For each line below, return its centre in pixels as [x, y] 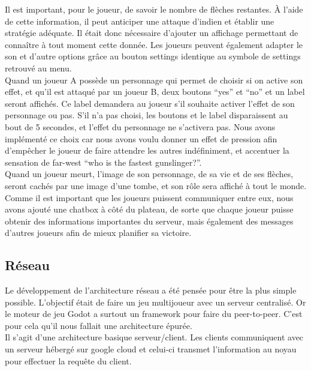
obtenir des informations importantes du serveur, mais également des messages [149, 221]
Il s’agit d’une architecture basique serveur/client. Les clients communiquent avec [154, 337]
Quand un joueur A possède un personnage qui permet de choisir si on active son [154, 80]
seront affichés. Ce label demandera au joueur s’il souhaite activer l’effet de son [150, 103]
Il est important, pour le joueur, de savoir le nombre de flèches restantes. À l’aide [154, 9]
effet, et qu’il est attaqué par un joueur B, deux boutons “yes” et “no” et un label [155, 92]
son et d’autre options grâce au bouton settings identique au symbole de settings [153, 56]
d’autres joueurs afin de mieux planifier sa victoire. [98, 233]
